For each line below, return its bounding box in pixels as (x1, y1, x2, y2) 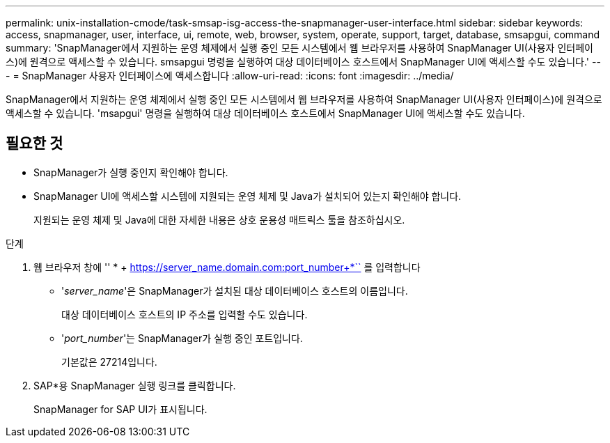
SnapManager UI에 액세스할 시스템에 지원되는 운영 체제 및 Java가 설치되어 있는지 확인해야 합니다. (33, 189, 462, 202)
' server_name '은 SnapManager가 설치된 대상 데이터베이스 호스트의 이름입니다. (61, 284, 408, 297)
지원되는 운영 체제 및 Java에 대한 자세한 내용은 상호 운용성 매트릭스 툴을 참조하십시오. (33, 213, 405, 226)
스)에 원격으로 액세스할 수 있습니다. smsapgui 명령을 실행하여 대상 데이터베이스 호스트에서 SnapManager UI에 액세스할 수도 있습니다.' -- (6, 56, 601, 68)
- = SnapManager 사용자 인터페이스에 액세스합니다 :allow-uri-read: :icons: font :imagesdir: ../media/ (6, 70, 454, 81)
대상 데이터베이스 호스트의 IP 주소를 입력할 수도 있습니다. (61, 308, 308, 320)
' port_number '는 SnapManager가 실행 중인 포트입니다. (61, 332, 303, 344)
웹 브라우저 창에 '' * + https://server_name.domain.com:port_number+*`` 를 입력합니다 (33, 261, 421, 273)
